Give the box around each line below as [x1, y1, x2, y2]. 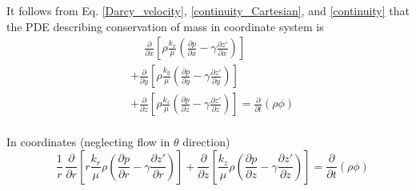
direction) [182, 133, 230, 150]
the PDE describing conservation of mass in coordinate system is [6, 18, 324, 34]
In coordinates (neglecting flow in [6, 133, 170, 150]
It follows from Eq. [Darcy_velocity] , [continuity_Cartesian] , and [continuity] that [6, 2, 410, 18]
